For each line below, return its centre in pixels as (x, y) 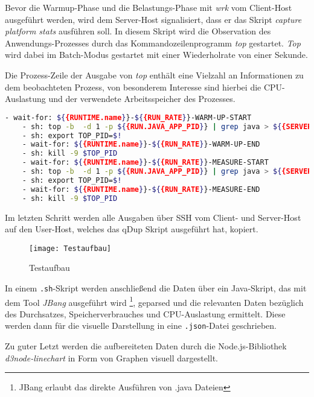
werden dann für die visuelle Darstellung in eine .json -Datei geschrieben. (141, 326)
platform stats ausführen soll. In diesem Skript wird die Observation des (138, 31)
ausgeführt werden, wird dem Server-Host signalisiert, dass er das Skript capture (153, 19)
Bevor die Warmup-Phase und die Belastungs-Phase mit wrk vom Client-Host (149, 7)
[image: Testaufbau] (70, 248)
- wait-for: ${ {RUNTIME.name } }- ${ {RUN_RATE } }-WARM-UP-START (128, 117)
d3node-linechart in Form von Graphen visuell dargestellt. (111, 357)
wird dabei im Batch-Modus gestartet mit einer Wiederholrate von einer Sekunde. (156, 55)
